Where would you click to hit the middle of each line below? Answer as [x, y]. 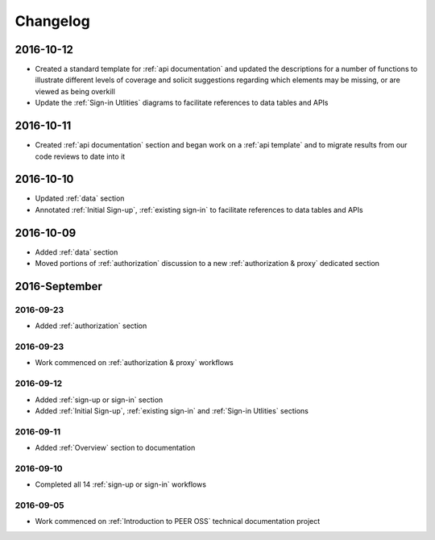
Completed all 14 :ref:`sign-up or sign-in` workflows [121, 484]
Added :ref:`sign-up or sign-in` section [99, 400]
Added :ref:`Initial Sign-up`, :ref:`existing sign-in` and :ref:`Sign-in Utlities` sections [172, 410]
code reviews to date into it [80, 156]
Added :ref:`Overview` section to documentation [115, 448]
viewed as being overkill [75, 91]
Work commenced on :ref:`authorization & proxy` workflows [134, 363]
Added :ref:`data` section [77, 252]
